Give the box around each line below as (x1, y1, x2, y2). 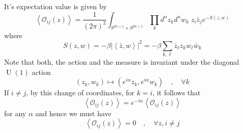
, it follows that (152, 87, 201, 98)
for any (4, 108, 26, 118)
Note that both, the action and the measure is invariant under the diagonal (4, 56, 239, 67)
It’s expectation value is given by (4, 1, 107, 11)
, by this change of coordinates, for (26, 87, 134, 98)
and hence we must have (35, 108, 112, 118)
